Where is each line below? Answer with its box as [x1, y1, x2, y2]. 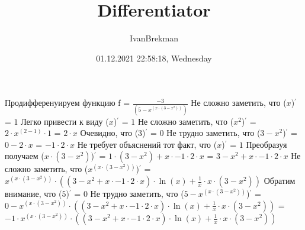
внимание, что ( [5, 187, 62, 199]
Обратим [264, 174, 296, 186]
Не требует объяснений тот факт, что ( [77, 138, 217, 150]
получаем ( [5, 150, 44, 162]
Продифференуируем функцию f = [5, 96, 130, 109]
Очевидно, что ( [80, 127, 139, 139]
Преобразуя [246, 138, 287, 150]
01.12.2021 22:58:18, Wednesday [96, 51, 212, 64]
